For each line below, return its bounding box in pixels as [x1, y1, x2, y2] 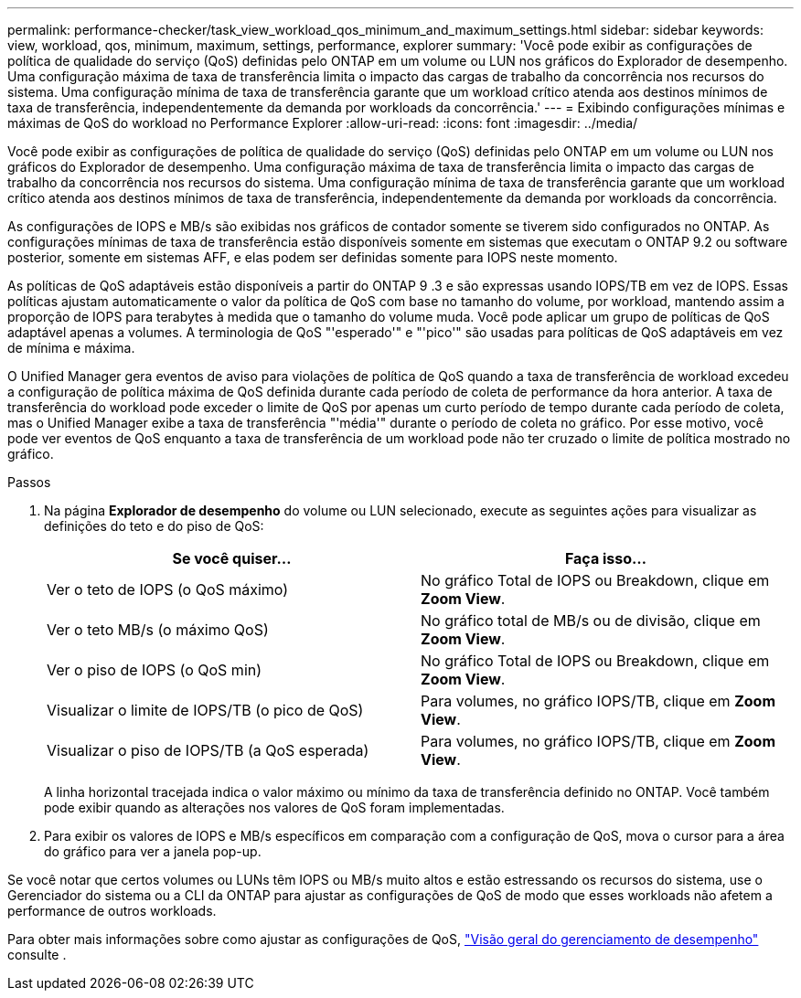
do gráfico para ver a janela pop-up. [44, 844, 262, 859]
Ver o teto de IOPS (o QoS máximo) [47, 580, 289, 599]
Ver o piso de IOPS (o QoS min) [47, 661, 262, 679]
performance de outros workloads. [7, 903, 217, 918]
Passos [7, 474, 51, 490]
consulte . [7, 947, 67, 962]
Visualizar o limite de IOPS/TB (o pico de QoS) [47, 701, 364, 719]
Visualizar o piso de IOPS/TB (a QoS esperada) [47, 741, 369, 759]
